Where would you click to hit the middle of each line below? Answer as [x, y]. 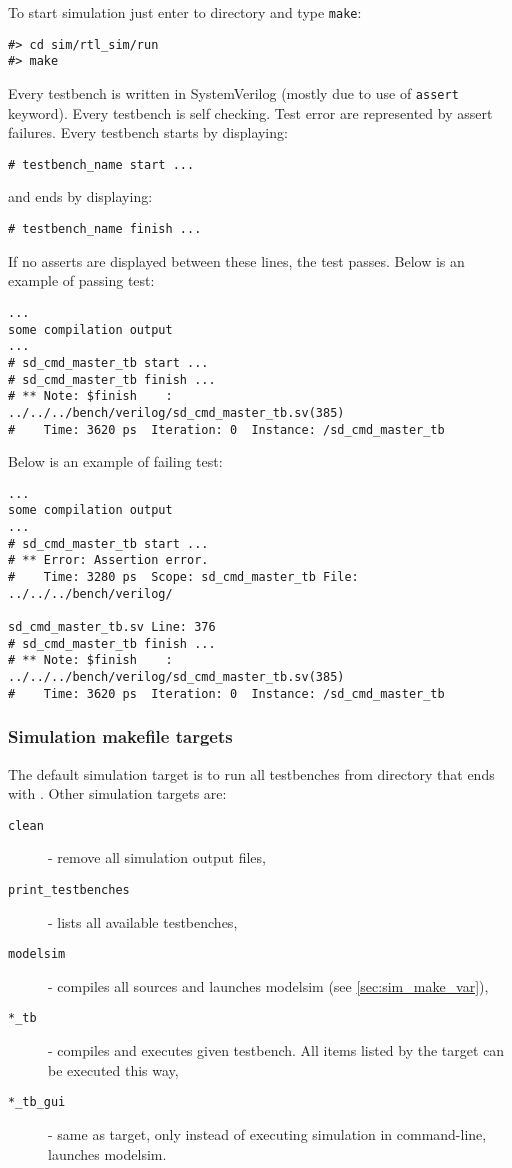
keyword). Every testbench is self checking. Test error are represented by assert [250, 112]
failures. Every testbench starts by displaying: [148, 132]
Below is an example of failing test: [115, 461]
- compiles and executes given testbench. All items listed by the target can [276, 1050]
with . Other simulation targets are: [117, 793]
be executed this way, [113, 1069]
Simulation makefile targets [120, 736]
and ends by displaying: [80, 196]
